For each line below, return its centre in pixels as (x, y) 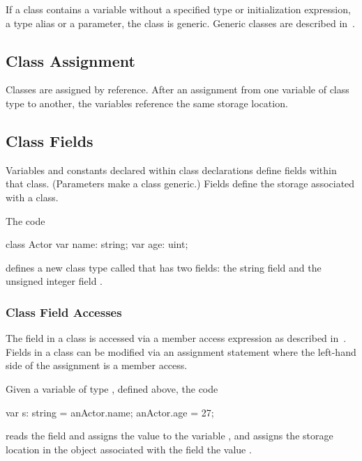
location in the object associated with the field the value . (129, 449)
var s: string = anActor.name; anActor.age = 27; (110, 412)
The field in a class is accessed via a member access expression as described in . (176, 338)
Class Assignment (70, 60)
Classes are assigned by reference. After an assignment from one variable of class (178, 89)
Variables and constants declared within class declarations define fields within (171, 170)
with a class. (32, 197)
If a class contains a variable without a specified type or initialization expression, (178, 9)
